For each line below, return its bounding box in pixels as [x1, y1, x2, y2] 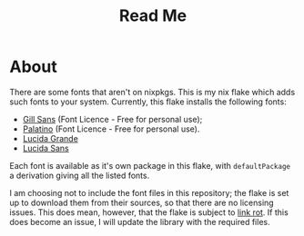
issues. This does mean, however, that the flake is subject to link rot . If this [9, 206, 289, 218]
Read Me [118, 5, 187, 26]
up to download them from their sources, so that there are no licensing [9, 197, 275, 208]
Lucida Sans [22, 143, 70, 153]
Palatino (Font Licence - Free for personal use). [22, 123, 200, 134]
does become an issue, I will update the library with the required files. [9, 216, 270, 227]
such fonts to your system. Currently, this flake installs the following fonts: [9, 96, 287, 107]
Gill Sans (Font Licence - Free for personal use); [22, 113, 203, 124]
